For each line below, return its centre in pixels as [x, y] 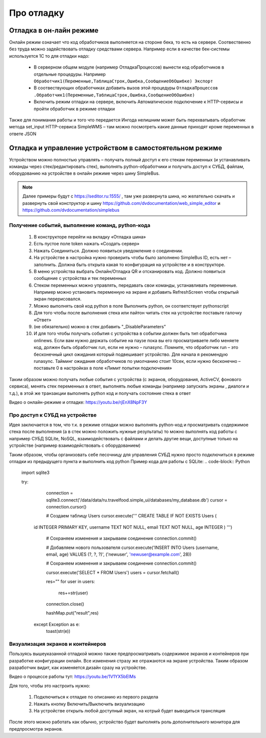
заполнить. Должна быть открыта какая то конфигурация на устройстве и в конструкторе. [130, 265]
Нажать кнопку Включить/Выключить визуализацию [89, 704]
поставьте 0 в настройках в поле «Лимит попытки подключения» [103, 368]
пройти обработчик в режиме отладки [74, 109]
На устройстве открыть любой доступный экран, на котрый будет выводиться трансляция [130, 710]
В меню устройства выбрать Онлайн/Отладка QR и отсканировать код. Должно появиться [130, 271]
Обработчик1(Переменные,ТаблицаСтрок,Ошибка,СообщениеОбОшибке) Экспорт [123, 81]
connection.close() [65, 604]
